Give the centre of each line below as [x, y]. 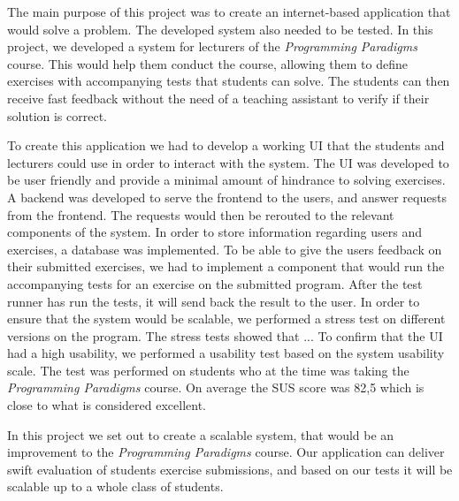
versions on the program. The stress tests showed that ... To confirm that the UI [225, 335]
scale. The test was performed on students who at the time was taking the [208, 370]
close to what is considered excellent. [107, 405]
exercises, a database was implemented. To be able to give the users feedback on [225, 249]
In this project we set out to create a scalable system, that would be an [201, 434]
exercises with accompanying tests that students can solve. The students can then [229, 81]
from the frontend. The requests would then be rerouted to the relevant [201, 214]
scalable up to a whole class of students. [115, 486]
